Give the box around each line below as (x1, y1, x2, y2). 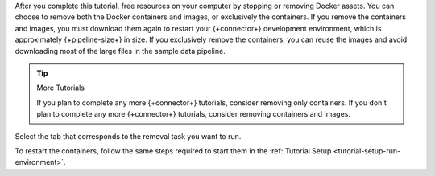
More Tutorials (36, 83, 85, 92)
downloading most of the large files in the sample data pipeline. (14, 46, 226, 55)
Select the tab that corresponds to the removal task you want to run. (14, 131, 242, 141)
